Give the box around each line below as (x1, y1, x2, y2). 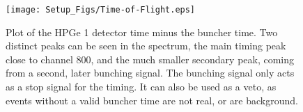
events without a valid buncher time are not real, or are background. (6, 93, 298, 107)
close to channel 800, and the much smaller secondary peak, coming (6, 51, 295, 66)
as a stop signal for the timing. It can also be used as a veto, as (6, 79, 277, 94)
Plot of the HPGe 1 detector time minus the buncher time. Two (6, 24, 278, 39)
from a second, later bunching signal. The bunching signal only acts (6, 65, 295, 80)
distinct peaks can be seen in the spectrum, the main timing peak (6, 38, 286, 53)
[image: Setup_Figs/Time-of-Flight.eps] (6, 5, 196, 15)
